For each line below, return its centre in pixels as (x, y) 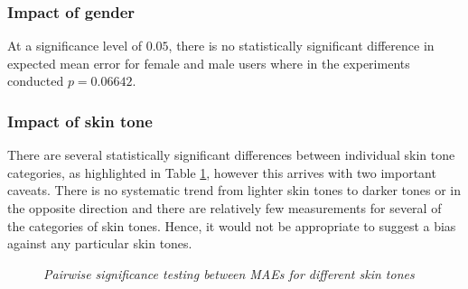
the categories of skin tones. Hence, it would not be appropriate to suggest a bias (232, 225)
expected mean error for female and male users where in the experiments (209, 63)
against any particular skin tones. (100, 243)
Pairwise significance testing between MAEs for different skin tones (229, 273)
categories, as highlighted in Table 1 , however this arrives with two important (222, 172)
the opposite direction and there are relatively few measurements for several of (225, 208)
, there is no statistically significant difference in (301, 46)
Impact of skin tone (80, 121)
